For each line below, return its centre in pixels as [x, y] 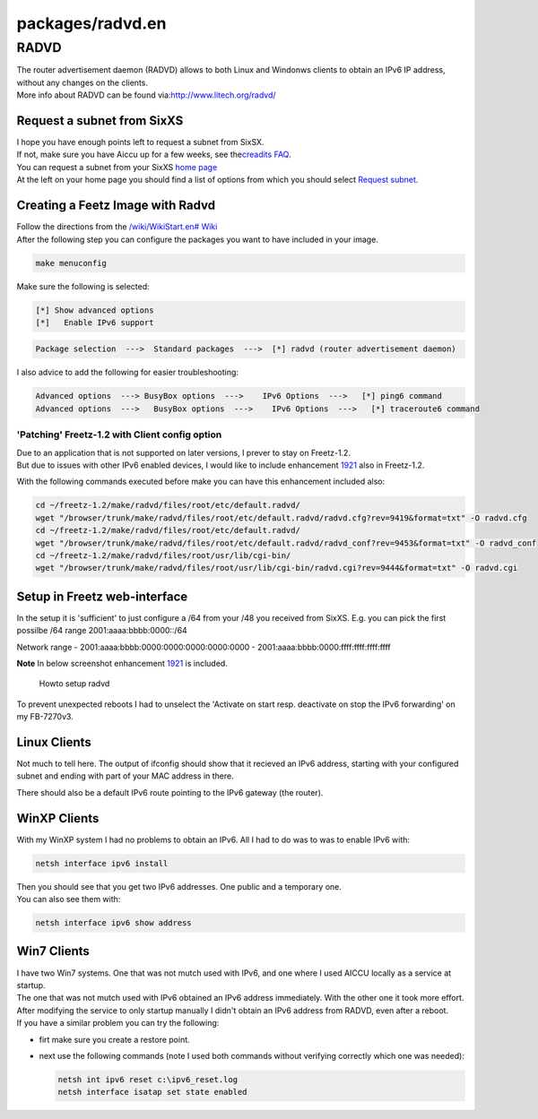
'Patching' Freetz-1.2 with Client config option [119, 435]
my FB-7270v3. [45, 717]
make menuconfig [71, 263]
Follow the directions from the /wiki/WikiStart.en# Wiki [117, 227]
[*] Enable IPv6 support [95, 322]
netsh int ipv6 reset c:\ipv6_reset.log [148, 1079]
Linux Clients [54, 742]
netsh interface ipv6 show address [113, 923]
